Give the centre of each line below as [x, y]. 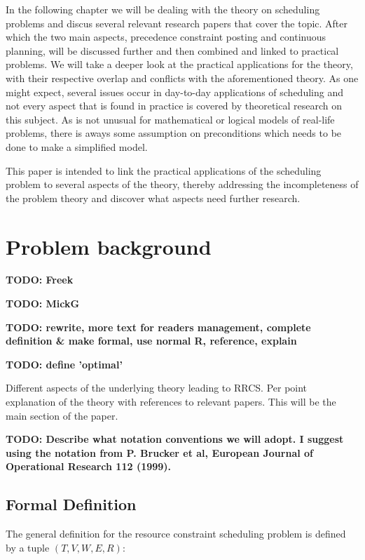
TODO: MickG [43, 304]
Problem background [109, 246]
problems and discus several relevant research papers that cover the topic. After [177, 23]
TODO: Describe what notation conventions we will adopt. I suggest [175, 439]
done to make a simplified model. [77, 146]
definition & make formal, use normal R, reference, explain [151, 341]
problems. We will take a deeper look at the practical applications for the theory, [179, 64]
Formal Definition [71, 504]
